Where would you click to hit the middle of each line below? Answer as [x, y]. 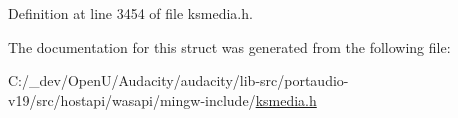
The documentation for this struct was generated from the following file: [229, 46]
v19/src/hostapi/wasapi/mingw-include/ [132, 99]
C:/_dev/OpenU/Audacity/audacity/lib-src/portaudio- [178, 80]
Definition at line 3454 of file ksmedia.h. [130, 13]
